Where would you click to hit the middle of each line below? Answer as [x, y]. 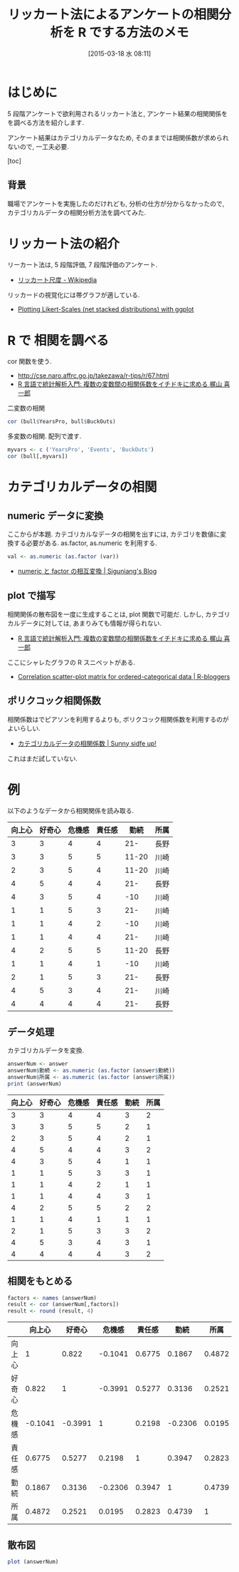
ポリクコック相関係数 [54, 701]
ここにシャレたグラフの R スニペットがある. [71, 662]
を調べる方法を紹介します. [46, 123]
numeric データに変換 [55, 516]
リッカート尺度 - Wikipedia [57, 280]
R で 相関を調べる [58, 340]
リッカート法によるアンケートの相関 [113, 15]
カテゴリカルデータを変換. [46, 1050]
